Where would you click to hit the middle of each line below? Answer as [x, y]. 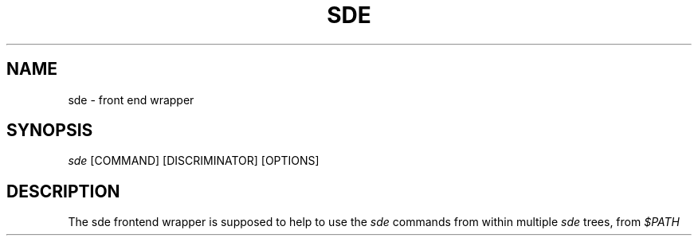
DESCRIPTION [63, 191]
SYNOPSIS [50, 131]
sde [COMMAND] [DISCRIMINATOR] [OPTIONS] [194, 161]
